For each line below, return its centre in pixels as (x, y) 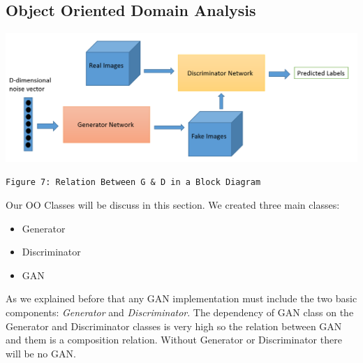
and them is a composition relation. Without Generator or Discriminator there (174, 340)
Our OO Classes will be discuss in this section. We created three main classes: (173, 205)
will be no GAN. (41, 353)
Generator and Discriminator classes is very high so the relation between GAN (174, 326)
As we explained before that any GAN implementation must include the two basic (181, 298)
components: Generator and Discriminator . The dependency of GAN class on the (180, 312)
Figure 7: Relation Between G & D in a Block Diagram (133, 183)
